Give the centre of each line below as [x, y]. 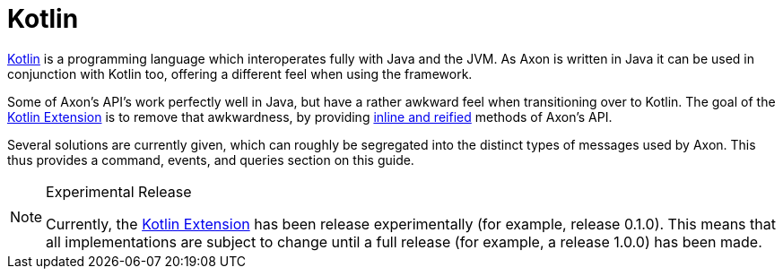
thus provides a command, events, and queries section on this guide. [211, 160]
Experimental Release [119, 191]
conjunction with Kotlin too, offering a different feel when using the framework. [240, 73]
